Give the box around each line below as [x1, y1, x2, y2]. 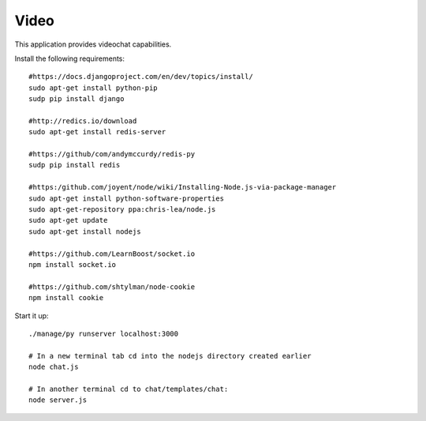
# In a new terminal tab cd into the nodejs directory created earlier [28, 351, 312, 360]
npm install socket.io [28, 260, 117, 269]
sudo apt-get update [28, 216, 108, 225]
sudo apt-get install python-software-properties [28, 194, 225, 203]
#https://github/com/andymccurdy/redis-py [28, 150, 196, 159]
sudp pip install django [28, 95, 125, 103]
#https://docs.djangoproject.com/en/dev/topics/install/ [28, 72, 254, 81]
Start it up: [14, 310, 49, 320]
